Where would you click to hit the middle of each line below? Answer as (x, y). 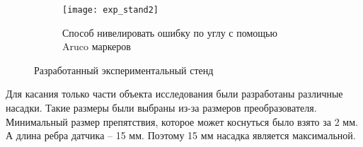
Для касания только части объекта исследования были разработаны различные (174, 94)
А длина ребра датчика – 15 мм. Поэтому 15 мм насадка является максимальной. (181, 135)
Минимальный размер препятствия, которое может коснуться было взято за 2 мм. (182, 121)
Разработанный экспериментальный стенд (124, 70)
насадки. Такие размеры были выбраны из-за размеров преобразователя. (161, 108)
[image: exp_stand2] (111, 10)
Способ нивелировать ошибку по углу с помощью (170, 32)
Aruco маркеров (97, 46)
